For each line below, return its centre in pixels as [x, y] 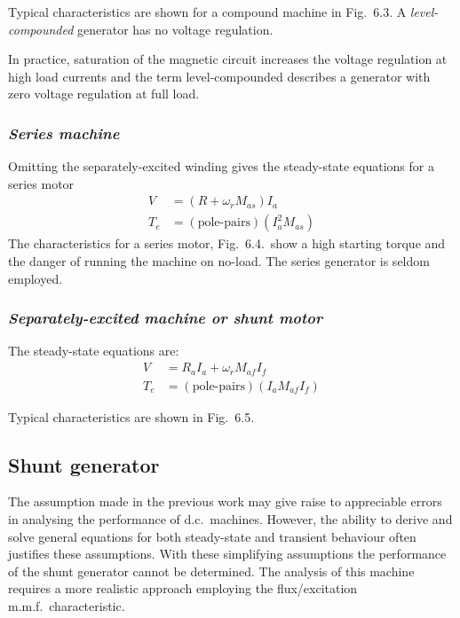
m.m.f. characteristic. [67, 605]
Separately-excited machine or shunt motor [166, 318]
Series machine [64, 133]
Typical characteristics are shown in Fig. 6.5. [131, 416]
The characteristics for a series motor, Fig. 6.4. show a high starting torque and [227, 243]
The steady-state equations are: [94, 351]
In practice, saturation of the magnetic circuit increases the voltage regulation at [228, 59]
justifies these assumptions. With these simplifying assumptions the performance [227, 554]
